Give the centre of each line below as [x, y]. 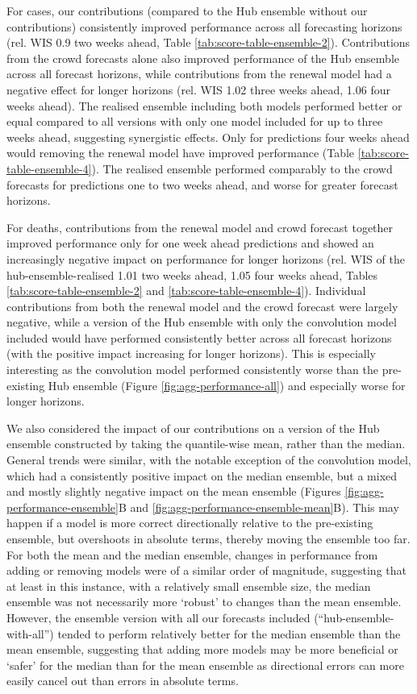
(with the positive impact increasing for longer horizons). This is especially [191, 353]
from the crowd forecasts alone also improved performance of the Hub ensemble [203, 58]
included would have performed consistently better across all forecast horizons [199, 337]
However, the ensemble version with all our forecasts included [158, 617]
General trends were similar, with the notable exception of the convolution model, [209, 460]
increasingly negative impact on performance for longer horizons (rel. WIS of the [206, 258]
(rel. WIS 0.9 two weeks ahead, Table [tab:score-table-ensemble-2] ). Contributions [208, 42]
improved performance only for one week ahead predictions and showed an [190, 243]
